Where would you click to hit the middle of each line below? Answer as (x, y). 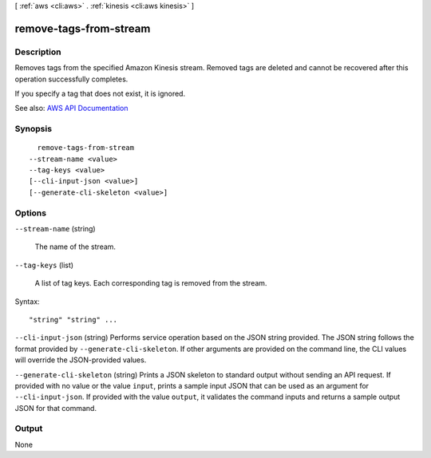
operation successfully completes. (71, 79)
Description (38, 52)
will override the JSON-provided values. (81, 360)
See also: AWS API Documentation (71, 109)
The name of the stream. (75, 247)
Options (31, 213)
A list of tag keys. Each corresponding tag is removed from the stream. (151, 283)
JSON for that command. (56, 408)
